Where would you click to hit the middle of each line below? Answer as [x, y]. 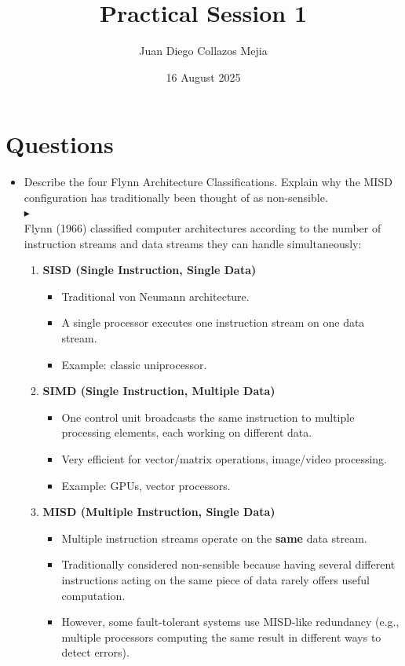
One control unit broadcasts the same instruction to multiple [208, 417]
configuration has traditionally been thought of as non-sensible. [176, 197]
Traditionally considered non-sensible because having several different [228, 564]
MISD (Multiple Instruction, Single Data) [159, 512]
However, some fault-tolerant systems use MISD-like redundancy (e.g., [230, 622]
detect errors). [95, 652]
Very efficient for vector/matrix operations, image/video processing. [224, 458]
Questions [60, 144]
